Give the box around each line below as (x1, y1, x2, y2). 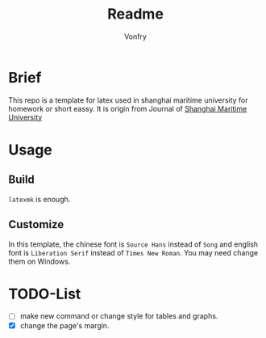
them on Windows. (8, 256, 71, 266)
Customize (8, 218, 64, 231)
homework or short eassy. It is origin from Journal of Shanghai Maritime (8, 104, 247, 113)
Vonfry (123, 32, 148, 41)
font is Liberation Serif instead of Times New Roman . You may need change (8, 247, 259, 257)
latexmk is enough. (8, 194, 71, 204)
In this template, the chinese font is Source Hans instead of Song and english (8, 239, 259, 249)
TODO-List (8, 285, 81, 303)
